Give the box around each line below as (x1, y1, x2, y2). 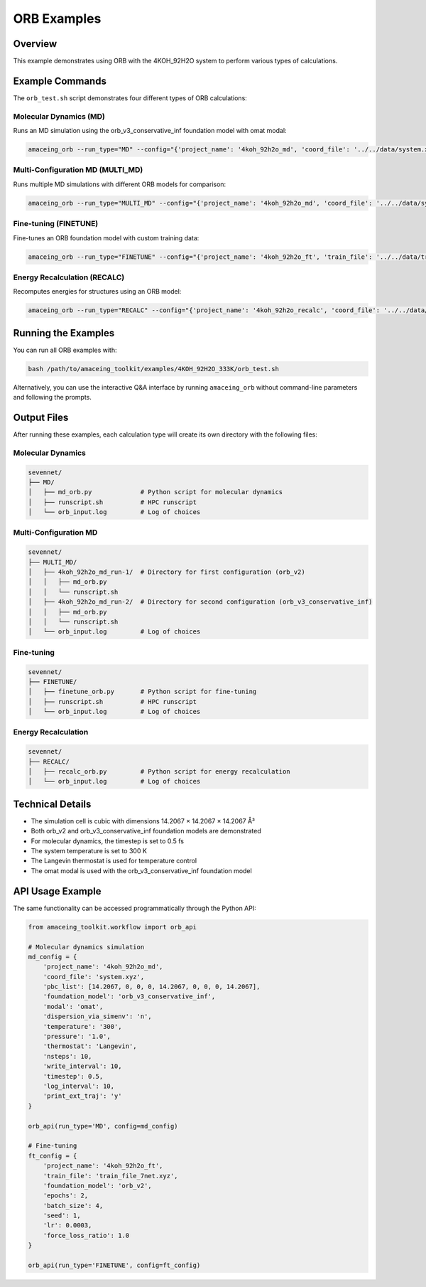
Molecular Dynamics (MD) (13, 111, 106, 121)
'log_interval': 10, (43, 1082, 115, 1090)
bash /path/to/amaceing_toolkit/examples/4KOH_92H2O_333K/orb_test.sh (28, 365, 280, 373)
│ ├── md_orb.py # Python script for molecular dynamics (28, 488, 283, 496)
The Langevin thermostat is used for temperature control (31, 857, 197, 865)
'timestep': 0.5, (43, 1072, 104, 1080)
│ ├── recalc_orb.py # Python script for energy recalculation (28, 768, 290, 776)
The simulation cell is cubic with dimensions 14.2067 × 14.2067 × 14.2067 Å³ (31, 816, 256, 825)
